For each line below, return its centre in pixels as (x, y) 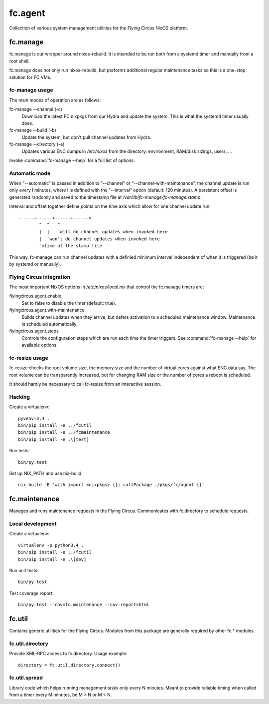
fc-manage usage (31, 90)
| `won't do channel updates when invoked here (100, 239)
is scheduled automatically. (50, 324)
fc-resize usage (29, 358)
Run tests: (19, 451)
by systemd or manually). (35, 264)
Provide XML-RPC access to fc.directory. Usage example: (68, 654)
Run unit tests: (24, 570)
